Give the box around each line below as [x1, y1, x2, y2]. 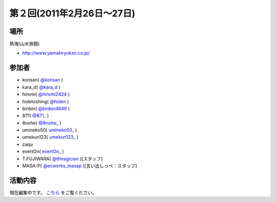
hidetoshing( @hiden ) [22, 98, 69, 104]
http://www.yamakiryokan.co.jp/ [22, 50, 90, 56]
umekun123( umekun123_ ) [22, 134, 79, 140]
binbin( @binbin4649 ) [22, 105, 70, 111]
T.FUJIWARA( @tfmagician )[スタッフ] [22, 155, 103, 162]
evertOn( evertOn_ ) [22, 148, 64, 154]
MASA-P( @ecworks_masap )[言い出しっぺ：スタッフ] [22, 163, 137, 169]
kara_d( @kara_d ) [22, 84, 61, 90]
